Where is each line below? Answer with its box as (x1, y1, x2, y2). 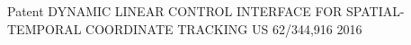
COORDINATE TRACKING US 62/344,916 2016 (85, 19, 362, 38)
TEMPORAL (7, 19, 82, 38)
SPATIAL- (346, 2, 405, 20)
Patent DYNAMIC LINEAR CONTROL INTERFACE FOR (7, 2, 343, 20)
